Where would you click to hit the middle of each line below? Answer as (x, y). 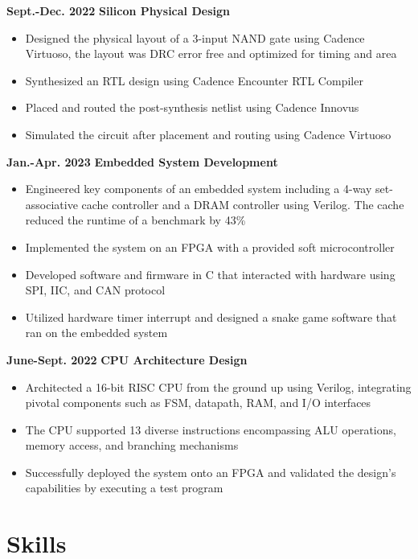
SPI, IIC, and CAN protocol (95, 290)
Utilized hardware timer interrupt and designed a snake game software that (211, 316)
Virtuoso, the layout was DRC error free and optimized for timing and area (211, 53)
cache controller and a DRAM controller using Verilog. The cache (243, 204)
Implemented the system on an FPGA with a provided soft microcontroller (210, 247)
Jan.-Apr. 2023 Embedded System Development (142, 161)
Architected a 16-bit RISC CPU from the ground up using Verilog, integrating (218, 386)
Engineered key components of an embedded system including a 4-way (199, 189)
